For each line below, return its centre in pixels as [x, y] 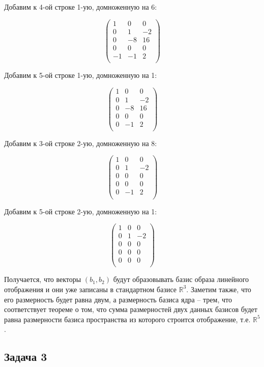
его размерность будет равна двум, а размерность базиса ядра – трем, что [118, 299]
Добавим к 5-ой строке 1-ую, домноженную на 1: [81, 75]
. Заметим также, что [219, 289]
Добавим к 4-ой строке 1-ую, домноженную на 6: [81, 7]
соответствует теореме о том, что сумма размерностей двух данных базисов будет [131, 309]
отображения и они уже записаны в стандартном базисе [91, 289]
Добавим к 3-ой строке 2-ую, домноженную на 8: [81, 143]
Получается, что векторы [43, 279]
